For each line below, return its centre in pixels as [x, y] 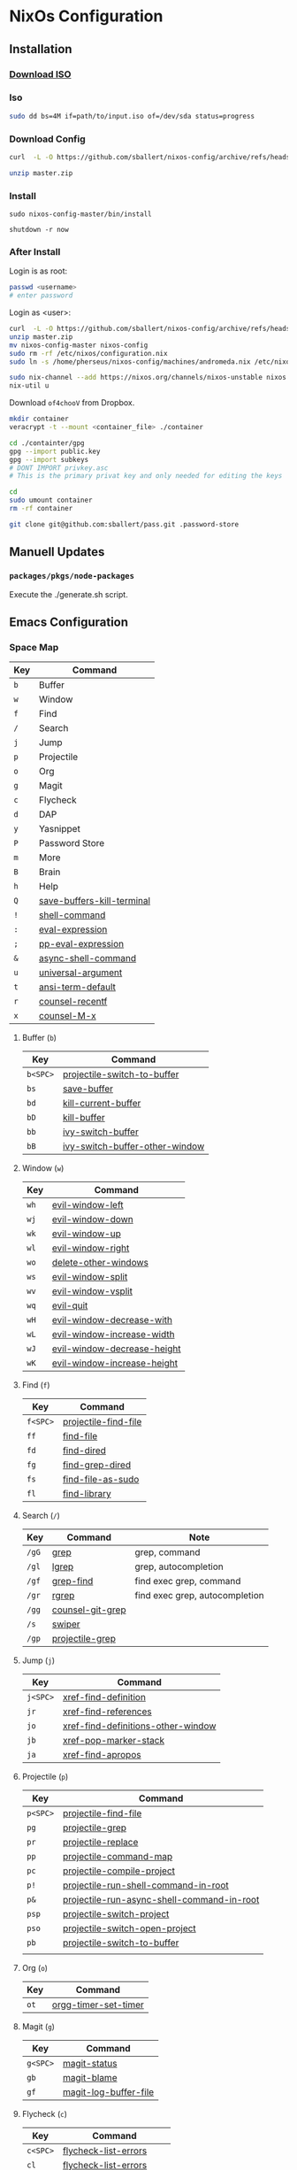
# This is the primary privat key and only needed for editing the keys [146, 476]
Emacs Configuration [69, 622]
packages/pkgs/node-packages [72, 576]
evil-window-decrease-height [116, 1349]
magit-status [90, 2064]
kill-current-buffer [102, 1104]
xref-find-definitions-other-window [139, 1726]
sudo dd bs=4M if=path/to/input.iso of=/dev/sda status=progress [132, 116]
